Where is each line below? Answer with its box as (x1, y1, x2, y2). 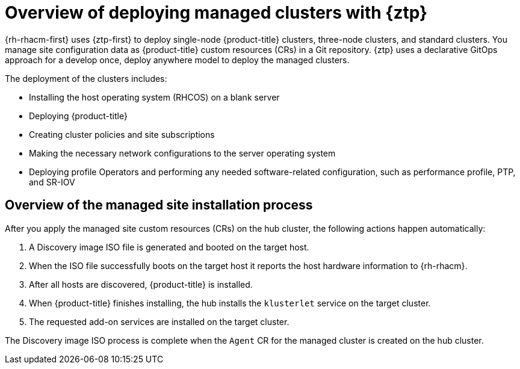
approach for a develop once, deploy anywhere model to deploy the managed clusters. (5, 54, 350, 65)
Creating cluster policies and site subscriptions (29, 129, 215, 140)
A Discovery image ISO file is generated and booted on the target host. (29, 241, 309, 252)
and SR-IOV (29, 176, 75, 187)
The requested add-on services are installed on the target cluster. (29, 316, 289, 327)
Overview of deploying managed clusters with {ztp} (5, 2, 428, 23)
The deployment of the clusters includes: (5, 73, 167, 84)
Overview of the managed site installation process (5, 197, 313, 213)
